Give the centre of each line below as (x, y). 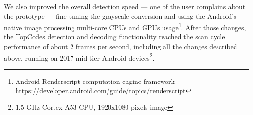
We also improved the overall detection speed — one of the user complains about (125, 6)
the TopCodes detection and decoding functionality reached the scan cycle (115, 37)
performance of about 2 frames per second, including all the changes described (121, 46)
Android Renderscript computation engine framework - (97, 81)
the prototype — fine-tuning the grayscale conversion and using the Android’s (120, 16)
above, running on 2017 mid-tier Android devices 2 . (79, 57)
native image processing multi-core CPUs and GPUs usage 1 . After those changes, (125, 26)
